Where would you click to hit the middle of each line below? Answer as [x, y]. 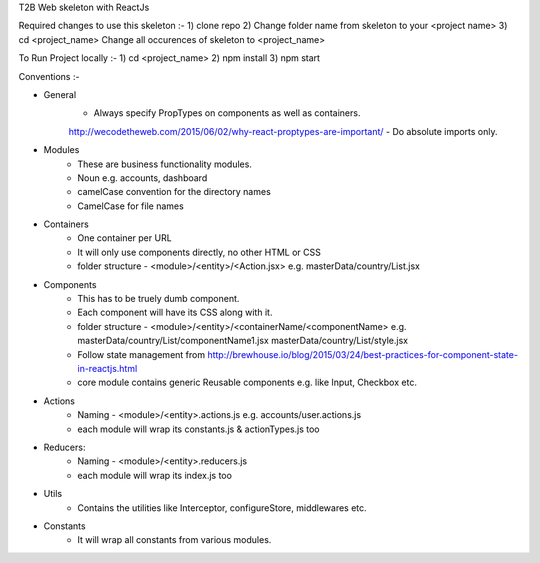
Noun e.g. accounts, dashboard [142, 177]
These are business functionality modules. [164, 164]
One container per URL [124, 238]
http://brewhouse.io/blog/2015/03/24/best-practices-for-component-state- [362, 354]
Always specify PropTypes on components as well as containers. [227, 113]
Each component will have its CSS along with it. [175, 312]
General [60, 94]
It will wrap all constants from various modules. [174, 540]
